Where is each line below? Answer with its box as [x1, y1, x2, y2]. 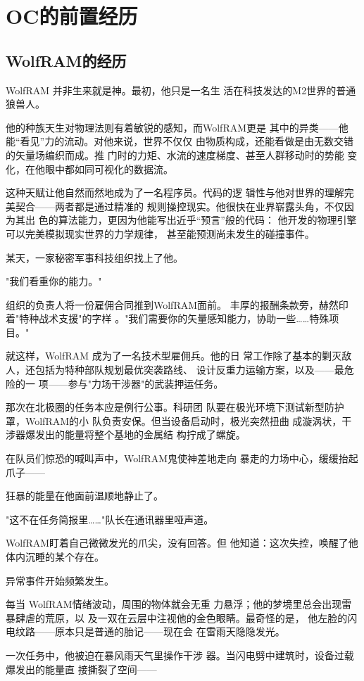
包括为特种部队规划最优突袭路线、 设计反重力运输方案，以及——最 [34, 362, 344, 377]
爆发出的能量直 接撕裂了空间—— [6, 661, 157, 676]
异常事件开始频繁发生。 [6, 573, 114, 587]
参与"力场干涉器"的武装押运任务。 [68, 376, 224, 390]
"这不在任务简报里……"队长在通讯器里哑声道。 [6, 511, 214, 526]
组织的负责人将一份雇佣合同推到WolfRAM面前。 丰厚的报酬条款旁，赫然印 [6, 297, 349, 312]
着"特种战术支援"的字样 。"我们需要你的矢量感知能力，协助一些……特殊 [6, 311, 330, 326]
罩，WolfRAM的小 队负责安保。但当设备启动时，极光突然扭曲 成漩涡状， [6, 413, 342, 428]
